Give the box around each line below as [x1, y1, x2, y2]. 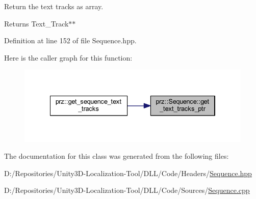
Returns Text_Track [4, 18, 69, 29]
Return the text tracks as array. [4, 1, 104, 11]
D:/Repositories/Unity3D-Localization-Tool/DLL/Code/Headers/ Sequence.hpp [4, 167, 252, 178]
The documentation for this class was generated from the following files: [4, 151, 229, 161]
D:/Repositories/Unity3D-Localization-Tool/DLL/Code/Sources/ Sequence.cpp [4, 185, 250, 195]
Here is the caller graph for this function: [4, 52, 133, 63]
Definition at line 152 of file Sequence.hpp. [4, 35, 137, 46]
